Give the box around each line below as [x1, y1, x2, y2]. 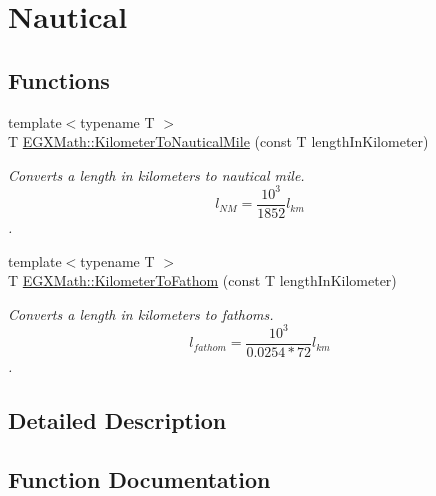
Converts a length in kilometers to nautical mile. [8, 164, 305, 185]
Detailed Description [8, 404, 227, 435]
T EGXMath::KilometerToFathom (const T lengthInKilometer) [8, 270, 397, 291]
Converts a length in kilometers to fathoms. [8, 303, 274, 324]
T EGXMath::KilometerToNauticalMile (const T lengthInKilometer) [8, 131, 429, 152]
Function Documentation [8, 463, 271, 494]
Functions [8, 64, 110, 95]
